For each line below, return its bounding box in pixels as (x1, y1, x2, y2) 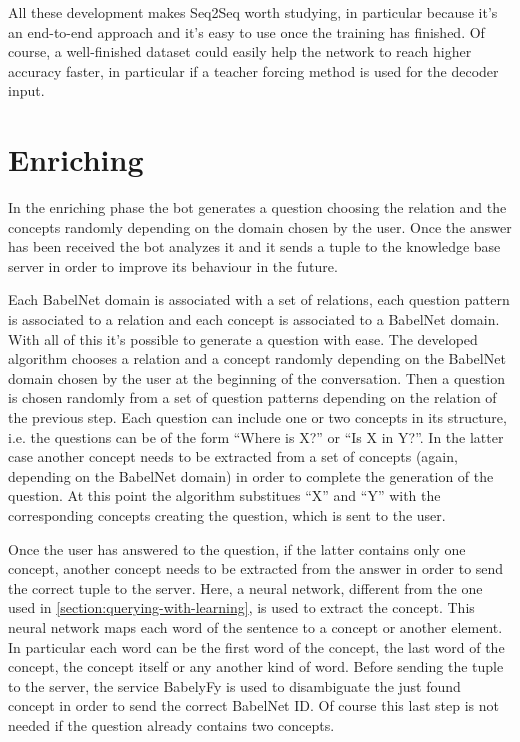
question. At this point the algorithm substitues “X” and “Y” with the (8, 485, 441, 506)
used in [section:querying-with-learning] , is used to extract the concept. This (8, 597, 475, 618)
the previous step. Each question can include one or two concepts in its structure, (8, 407, 507, 428)
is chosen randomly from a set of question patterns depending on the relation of (8, 387, 497, 408)
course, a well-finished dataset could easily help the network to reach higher (8, 41, 472, 62)
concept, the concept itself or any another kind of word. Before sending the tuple (8, 656, 504, 677)
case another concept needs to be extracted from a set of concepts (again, (8, 446, 458, 467)
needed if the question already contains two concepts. (8, 714, 335, 735)
